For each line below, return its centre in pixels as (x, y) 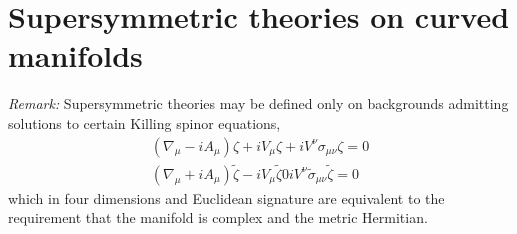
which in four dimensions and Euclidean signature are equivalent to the (226, 197)
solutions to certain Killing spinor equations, (144, 122)
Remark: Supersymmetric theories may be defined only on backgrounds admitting (258, 103)
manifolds (75, 55)
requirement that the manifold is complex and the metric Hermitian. (218, 217)
